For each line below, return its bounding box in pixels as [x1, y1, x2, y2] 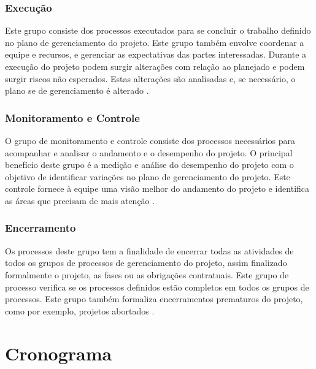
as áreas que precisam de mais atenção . [5, 194, 155, 207]
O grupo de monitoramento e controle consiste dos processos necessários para [5, 134, 295, 146]
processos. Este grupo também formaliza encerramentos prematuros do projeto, [5, 292, 303, 305]
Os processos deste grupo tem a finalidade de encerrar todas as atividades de [5, 244, 294, 257]
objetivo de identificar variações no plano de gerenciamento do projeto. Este [5, 170, 290, 183]
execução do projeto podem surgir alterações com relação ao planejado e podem [5, 60, 305, 72]
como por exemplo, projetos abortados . [5, 304, 155, 317]
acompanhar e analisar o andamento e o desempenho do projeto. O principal [5, 146, 293, 159]
